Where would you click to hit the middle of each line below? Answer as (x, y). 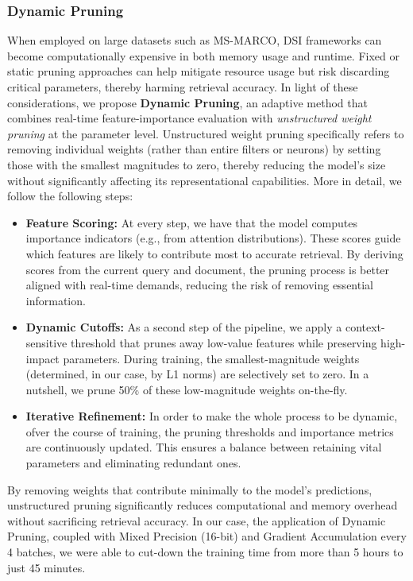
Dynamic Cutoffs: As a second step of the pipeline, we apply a (184, 327)
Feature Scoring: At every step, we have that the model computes (192, 222)
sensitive (46, 342)
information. (56, 300)
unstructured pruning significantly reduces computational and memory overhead (203, 505)
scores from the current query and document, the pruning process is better (208, 269)
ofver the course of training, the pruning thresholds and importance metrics (210, 431)
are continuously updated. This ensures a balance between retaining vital (204, 447)
